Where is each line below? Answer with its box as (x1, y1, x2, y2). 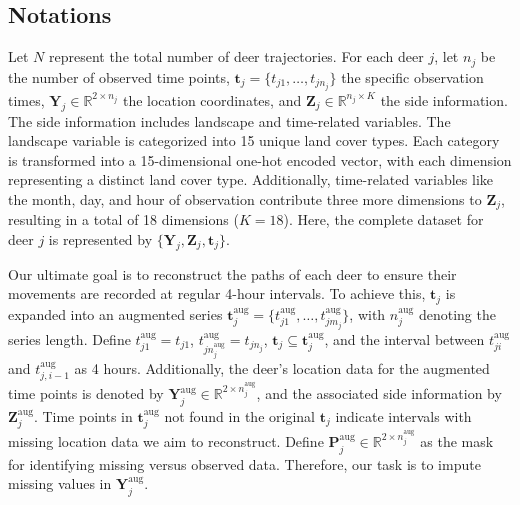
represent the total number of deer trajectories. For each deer (48, 46, 424, 67)
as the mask (420, 431, 494, 452)
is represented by (48, 228, 153, 249)
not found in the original (164, 405, 315, 426)
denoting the (418, 303, 496, 324)
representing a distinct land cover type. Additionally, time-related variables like (8, 169, 493, 190)
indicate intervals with (335, 405, 472, 426)
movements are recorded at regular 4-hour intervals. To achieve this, (8, 283, 426, 304)
